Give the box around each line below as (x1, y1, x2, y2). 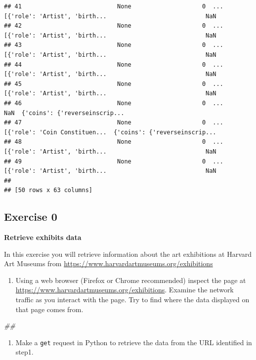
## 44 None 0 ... (4, 61, 223, 68)
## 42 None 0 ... (4, 22, 223, 30)
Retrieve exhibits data (4, 232, 82, 242)
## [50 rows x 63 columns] (4, 187, 92, 194)
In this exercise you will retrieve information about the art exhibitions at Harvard (4, 248, 252, 259)
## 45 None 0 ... (4, 80, 223, 87)
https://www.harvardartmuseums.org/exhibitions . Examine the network (15, 284, 234, 295)
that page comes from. (15, 304, 84, 314)
